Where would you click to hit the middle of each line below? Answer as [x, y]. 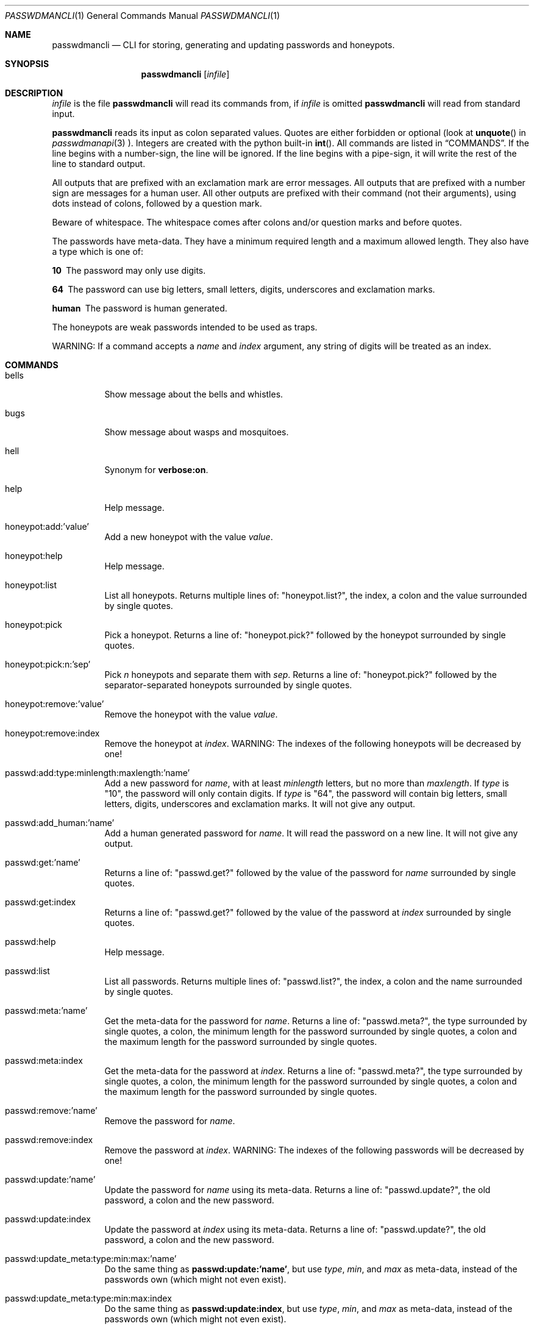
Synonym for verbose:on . [156, 470]
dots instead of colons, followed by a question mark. [157, 203]
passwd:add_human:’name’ [60, 823]
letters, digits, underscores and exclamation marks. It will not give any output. [260, 804]
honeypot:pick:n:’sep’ [48, 664]
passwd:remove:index [49, 1140]
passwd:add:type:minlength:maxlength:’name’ [98, 773]
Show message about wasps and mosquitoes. [197, 432]
